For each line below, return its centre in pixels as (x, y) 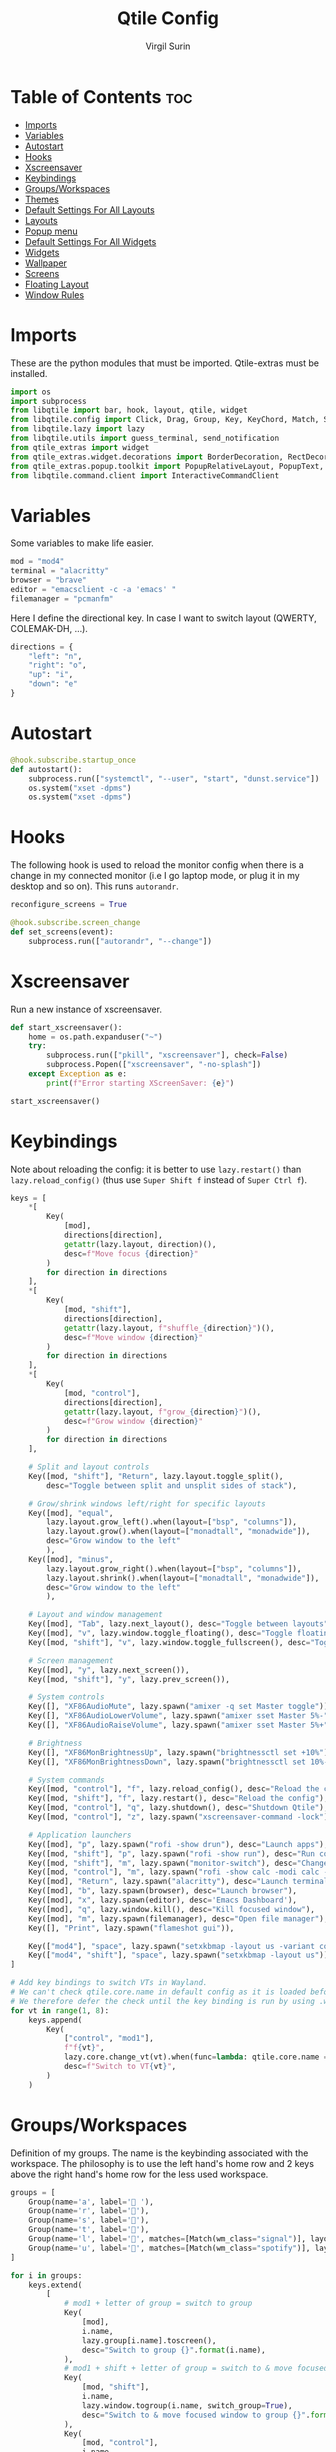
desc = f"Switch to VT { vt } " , (120, 2067)
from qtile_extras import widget (80, 447)
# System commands (66, 1780)
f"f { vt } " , (84, 2048)
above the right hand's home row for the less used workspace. (139, 2174)
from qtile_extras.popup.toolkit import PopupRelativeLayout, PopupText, (167, 466)
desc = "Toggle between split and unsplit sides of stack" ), (172, 1485)
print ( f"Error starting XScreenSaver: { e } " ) (140, 1083)
